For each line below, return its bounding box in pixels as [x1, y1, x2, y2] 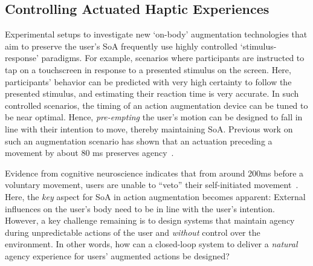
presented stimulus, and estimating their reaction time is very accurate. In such [5, 87, 299, 100]
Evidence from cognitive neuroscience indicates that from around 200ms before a [5, 166, 304, 179]
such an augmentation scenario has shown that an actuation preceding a [5, 134, 273, 147]
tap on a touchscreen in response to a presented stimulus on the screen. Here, [5, 63, 291, 76]
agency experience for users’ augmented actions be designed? [5, 249, 230, 262]
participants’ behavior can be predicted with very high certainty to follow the [5, 75, 292, 88]
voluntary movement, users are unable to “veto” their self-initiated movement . [5, 178, 298, 191]
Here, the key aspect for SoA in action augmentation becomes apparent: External [5, 190, 306, 203]
